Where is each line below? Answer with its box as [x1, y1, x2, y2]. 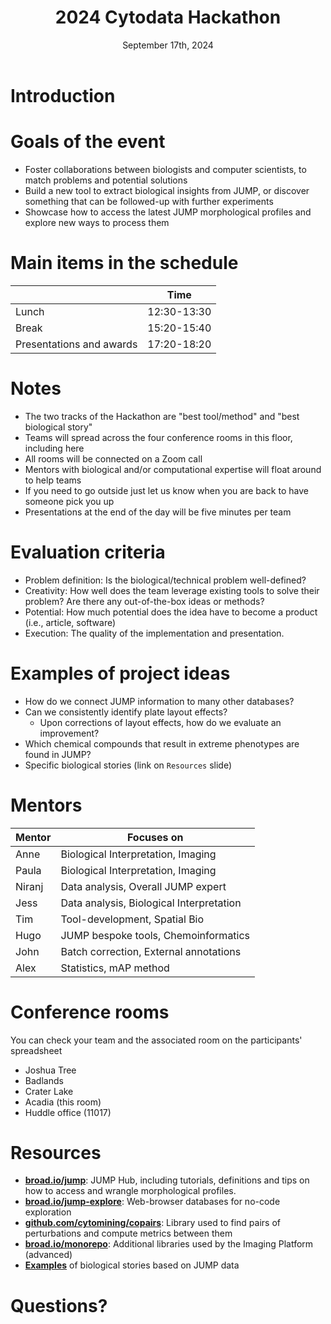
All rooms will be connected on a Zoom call [24, 452, 203, 465]
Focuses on [126, 830, 184, 844]
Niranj [15, 879, 44, 893]
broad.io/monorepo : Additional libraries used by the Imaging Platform [24, 1238, 314, 1250]
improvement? [39, 727, 100, 739]
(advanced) [24, 1249, 73, 1261]
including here [24, 442, 85, 454]
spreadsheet [10, 1044, 63, 1056]
